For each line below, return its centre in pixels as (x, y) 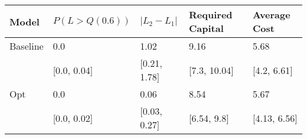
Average (272, 14)
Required (211, 14)
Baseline (27, 46)
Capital (206, 28)
